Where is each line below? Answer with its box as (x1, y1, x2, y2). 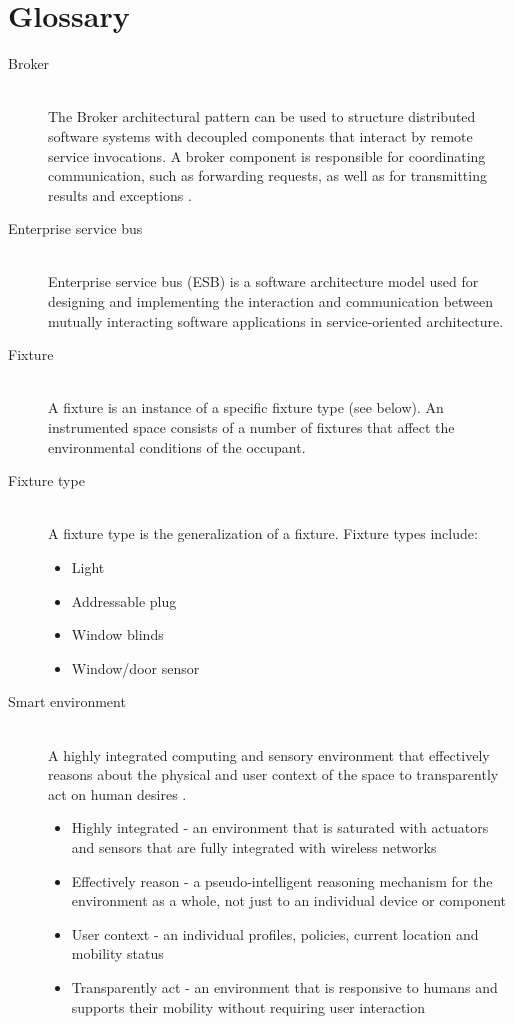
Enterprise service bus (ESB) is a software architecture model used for (48, 271, 479, 292)
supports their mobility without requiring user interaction (71, 996, 426, 1017)
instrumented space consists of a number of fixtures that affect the (48, 417, 455, 438)
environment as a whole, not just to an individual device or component (71, 890, 507, 911)
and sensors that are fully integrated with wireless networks (71, 836, 437, 857)
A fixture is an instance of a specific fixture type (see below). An (48, 397, 444, 418)
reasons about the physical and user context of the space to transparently (48, 764, 499, 785)
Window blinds (71, 624, 164, 645)
